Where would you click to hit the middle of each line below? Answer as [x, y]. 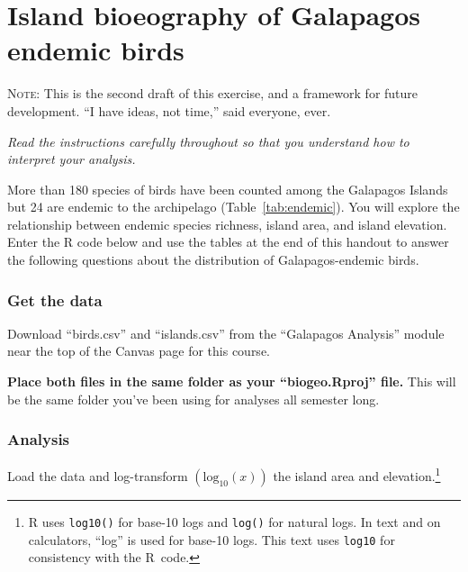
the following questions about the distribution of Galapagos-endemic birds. [213, 260]
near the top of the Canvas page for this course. [139, 351]
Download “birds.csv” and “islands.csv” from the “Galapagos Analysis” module [226, 333]
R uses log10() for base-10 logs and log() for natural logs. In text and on [234, 522]
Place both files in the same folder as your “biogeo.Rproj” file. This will [232, 381]
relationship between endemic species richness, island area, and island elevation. [227, 224]
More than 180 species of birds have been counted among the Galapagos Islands [228, 189]
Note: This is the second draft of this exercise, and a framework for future [213, 93]
